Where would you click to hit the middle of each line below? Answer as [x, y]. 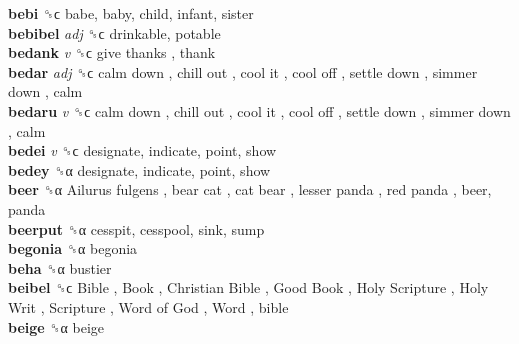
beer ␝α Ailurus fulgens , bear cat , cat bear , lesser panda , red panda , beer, [250, 189]
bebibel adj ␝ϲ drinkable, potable [114, 32]
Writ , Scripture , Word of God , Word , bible [148, 306]
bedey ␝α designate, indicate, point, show [139, 169]
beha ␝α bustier [60, 267]
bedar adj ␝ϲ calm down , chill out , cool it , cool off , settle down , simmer [243, 71]
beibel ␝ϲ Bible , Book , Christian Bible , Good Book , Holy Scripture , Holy [248, 287]
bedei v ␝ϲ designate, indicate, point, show [142, 150]
